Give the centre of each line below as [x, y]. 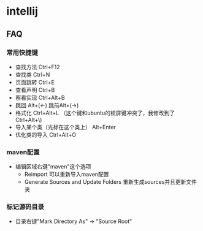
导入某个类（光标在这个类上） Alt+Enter [66, 127]
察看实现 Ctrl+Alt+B [40, 97]
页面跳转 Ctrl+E [35, 82]
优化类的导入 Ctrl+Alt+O [46, 134]
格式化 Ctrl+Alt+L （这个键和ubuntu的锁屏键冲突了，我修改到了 [95, 113]
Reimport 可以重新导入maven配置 [67, 174]
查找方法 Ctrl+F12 [37, 67]
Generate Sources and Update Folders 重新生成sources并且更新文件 [111, 182]
